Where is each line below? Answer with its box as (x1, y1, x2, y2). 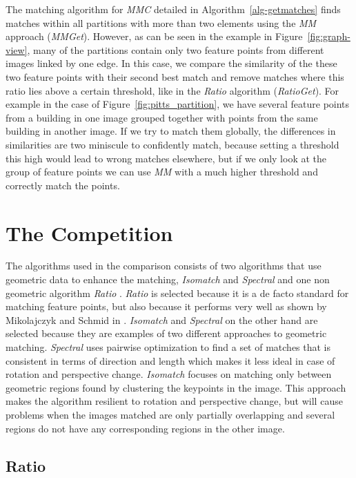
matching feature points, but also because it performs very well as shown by (6, 299, 327, 314)
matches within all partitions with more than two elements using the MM (6, 15, 317, 30)
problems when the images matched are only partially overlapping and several (6, 407, 335, 421)
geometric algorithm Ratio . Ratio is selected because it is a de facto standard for (6, 285, 349, 300)
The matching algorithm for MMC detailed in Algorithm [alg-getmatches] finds (6, 2, 341, 16)
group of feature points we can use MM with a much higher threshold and (6, 164, 318, 179)
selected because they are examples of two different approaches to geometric (6, 326, 327, 341)
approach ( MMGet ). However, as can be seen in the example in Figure (6, 29, 303, 44)
